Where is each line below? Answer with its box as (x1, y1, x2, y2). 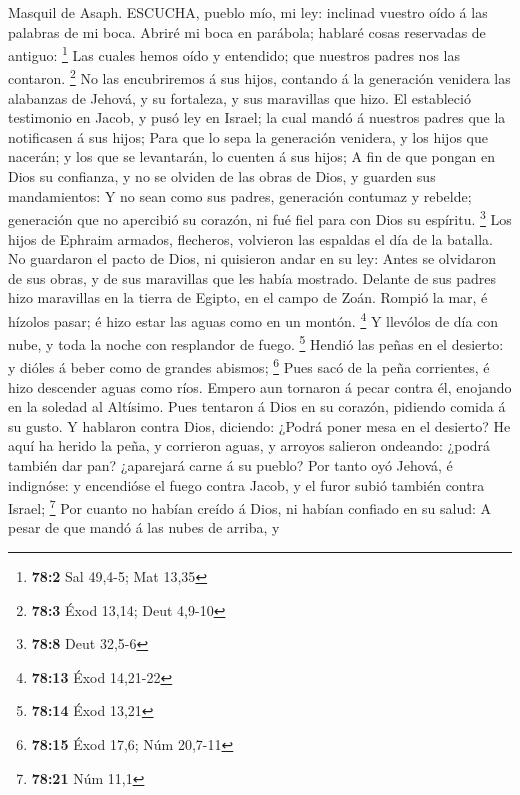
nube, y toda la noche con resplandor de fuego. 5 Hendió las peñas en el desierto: (8, 331, 504, 354)
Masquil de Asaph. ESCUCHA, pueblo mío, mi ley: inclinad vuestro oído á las (8, 2, 488, 22)
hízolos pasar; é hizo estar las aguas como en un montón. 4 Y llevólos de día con (8, 307, 499, 331)
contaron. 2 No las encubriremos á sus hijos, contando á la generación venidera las (8, 65, 511, 89)
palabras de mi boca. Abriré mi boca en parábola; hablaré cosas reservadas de (8, 21, 486, 42)
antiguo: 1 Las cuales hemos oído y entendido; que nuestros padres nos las (8, 42, 460, 65)
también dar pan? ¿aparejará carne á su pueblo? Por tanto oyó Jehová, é (8, 455, 453, 475)
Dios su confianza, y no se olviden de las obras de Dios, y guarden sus (8, 166, 436, 187)
